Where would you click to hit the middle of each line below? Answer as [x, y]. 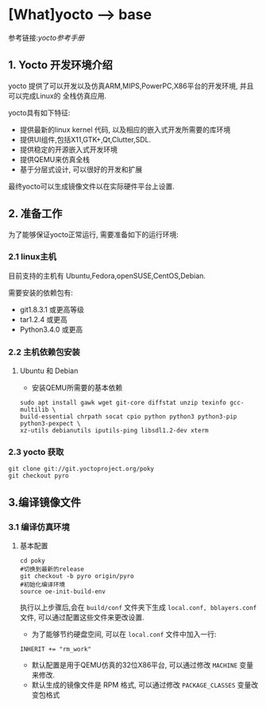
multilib [34, 410]
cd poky [32, 561]
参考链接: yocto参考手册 [46, 37]
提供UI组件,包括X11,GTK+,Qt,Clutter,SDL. [85, 139]
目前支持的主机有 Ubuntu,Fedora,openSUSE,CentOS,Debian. [107, 275]
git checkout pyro [39, 476]
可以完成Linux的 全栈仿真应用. [58, 95]
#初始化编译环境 [42, 585]
